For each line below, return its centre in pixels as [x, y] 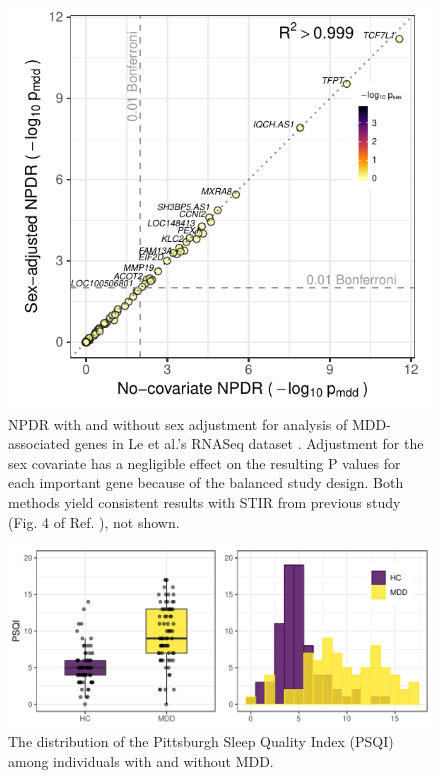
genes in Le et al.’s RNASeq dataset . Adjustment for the [249, 443]
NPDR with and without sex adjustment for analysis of [178, 423]
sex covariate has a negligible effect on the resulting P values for [204, 462]
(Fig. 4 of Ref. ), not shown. [94, 521]
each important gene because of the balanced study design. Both [206, 482]
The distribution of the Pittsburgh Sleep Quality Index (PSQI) [201, 741]
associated [39, 443]
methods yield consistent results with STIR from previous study [204, 502]
